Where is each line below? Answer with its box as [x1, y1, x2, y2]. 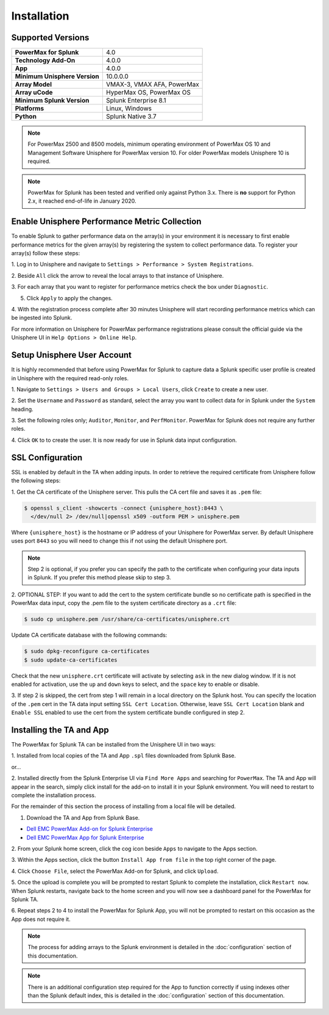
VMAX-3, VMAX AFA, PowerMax [105, 80, 199, 88]
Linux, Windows [105, 104, 152, 113]
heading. [11, 405, 34, 413]
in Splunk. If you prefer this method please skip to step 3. [27, 574, 171, 581]
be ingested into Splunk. [11, 314, 73, 322]
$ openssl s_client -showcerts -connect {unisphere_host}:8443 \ [24, 504, 224, 511]
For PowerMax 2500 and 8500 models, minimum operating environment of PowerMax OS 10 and [27, 140, 271, 148]
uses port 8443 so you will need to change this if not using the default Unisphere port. [11, 537, 228, 544]
